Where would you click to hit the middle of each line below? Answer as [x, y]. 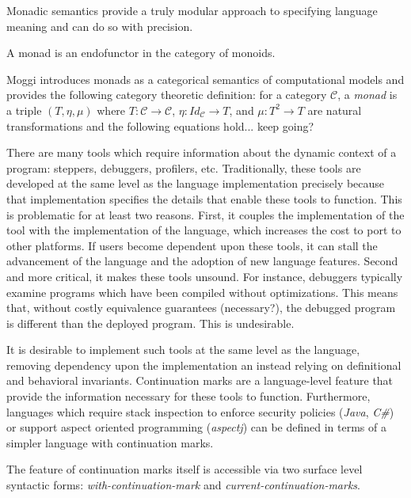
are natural [335, 110]
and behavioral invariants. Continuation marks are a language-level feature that [200, 380]
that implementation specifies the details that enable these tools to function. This [204, 198]
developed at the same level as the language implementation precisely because [196, 183]
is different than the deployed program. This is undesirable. [150, 323]
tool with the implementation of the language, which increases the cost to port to [204, 230]
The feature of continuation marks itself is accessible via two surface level [185, 469]
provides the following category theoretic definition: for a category [167, 95]
